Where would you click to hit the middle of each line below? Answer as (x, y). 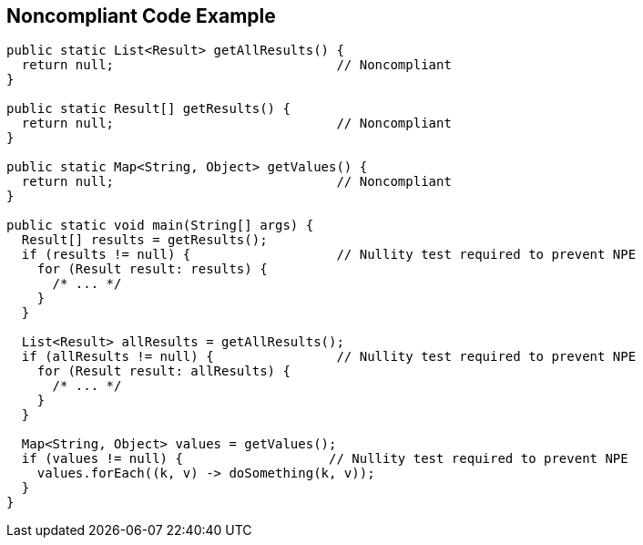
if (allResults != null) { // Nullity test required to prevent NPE (329, 357)
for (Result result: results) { (152, 269)
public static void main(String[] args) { (160, 226)
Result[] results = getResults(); (144, 240)
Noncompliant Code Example (141, 16)
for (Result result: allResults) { (163, 371)
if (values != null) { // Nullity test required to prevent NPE (325, 459)
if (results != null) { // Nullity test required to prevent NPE (329, 255)
